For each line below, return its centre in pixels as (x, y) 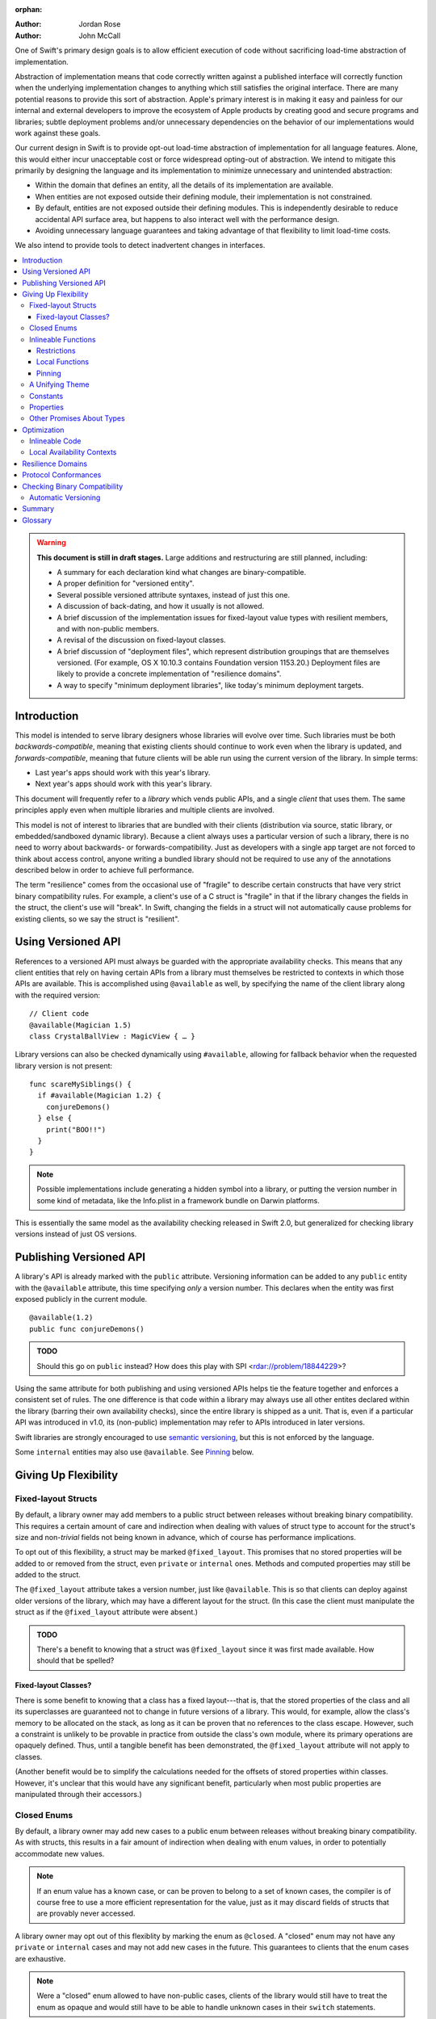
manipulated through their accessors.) (78, 1794)
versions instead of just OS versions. (76, 1234)
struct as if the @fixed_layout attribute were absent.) (106, 1612)
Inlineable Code (55, 441)
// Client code (59, 1014)
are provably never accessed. (86, 1913)
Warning (51, 543)
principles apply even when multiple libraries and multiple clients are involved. (145, 810)
